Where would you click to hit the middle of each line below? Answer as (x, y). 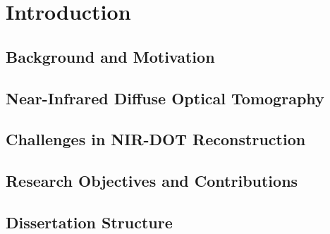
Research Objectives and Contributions (152, 181)
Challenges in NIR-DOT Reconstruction (156, 139)
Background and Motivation (110, 56)
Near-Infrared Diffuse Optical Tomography (165, 98)
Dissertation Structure (89, 222)
